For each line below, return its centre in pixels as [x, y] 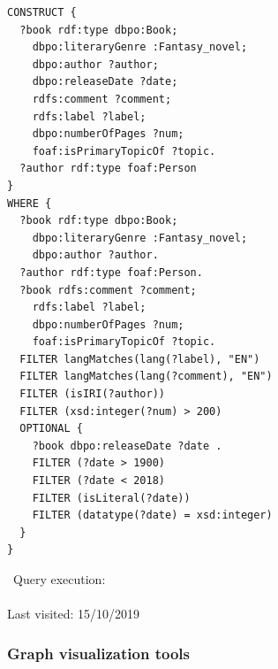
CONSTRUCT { [42, 12]
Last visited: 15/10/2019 [74, 614]
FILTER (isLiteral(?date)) [111, 498]
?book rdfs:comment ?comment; [108, 290]
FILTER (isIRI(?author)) [92, 394]
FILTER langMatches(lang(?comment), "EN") [146, 377]
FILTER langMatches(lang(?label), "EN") [140, 359]
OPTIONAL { [51, 429]
